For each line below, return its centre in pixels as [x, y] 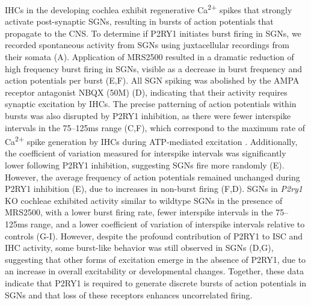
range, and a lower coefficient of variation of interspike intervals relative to [168, 224]
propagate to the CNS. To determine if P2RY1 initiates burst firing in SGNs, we [153, 33]
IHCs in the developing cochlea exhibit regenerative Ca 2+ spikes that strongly [149, 9]
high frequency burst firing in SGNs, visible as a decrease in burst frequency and [153, 68]
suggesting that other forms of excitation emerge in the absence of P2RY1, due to [155, 259]
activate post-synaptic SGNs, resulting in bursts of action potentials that [139, 21]
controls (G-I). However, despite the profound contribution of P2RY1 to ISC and [154, 236]
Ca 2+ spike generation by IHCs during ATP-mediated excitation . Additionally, [151, 140]
